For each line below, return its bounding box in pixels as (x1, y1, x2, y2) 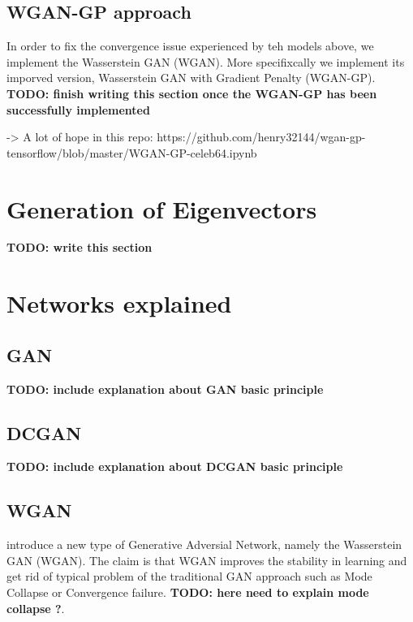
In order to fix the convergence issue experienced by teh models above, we (6, 37, 374, 54)
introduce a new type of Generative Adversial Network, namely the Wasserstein (6, 536, 402, 553)
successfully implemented (6, 101, 150, 118)
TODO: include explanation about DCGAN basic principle (6, 458, 343, 475)
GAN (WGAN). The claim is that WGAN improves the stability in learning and (6, 551, 407, 568)
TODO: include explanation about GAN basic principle (6, 380, 324, 397)
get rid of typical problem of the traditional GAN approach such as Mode (6, 568, 372, 585)
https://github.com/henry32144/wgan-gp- (157, 128, 366, 145)
